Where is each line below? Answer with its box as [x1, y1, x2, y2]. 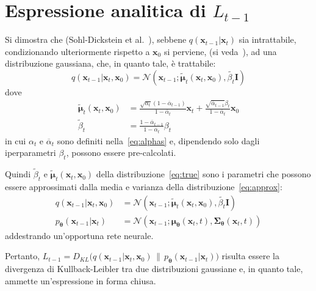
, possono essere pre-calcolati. [66, 146, 176, 159]
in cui [5, 134, 26, 147]
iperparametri [5, 146, 56, 159]
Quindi [5, 168, 31, 180]
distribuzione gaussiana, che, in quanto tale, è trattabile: [5, 57, 216, 70]
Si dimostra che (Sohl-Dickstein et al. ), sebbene [5, 33, 187, 46]
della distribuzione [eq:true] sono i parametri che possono [96, 168, 311, 180]
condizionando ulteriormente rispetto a [5, 45, 150, 57]
